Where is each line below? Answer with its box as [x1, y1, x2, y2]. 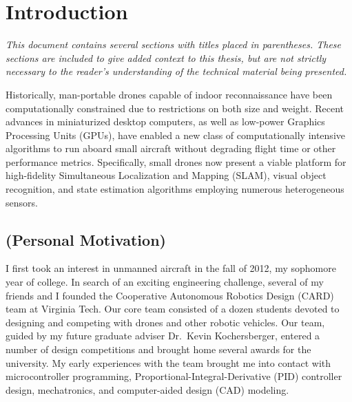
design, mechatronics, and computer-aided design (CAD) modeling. [6, 382, 289, 396]
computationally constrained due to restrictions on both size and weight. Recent [6, 100, 344, 115]
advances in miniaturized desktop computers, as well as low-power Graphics [6, 114, 325, 129]
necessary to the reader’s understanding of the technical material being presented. [6, 64, 347, 78]
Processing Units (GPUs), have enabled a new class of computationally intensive [6, 127, 345, 142]
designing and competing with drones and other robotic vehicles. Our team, [6, 315, 325, 329]
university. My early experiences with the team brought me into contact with [6, 355, 331, 370]
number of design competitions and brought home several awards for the [6, 342, 311, 357]
